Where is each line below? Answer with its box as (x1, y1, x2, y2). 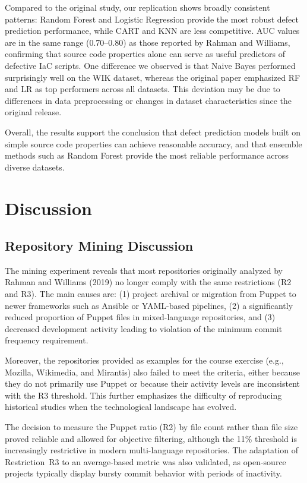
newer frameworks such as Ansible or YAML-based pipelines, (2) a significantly (5, 299, 293, 311)
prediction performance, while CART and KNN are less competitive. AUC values (5, 24, 300, 37)
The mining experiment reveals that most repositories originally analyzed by (5, 264, 283, 276)
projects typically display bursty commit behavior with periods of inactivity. (5, 467, 282, 479)
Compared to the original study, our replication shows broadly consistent (5, 1, 270, 13)
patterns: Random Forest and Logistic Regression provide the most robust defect (5, 12, 299, 25)
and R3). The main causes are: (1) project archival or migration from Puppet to (5, 288, 296, 300)
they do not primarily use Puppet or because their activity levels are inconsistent (5, 377, 300, 390)
